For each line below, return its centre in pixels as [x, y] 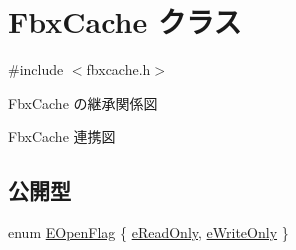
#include [36, 69]
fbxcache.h [118, 69]
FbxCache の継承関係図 [83, 102]
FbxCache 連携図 [62, 136]
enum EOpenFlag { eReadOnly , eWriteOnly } [148, 232]
